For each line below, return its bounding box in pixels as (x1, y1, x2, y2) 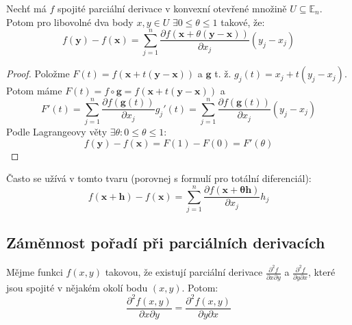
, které (307, 265, 336, 279)
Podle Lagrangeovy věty (6, 125, 108, 139)
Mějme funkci (6, 265, 63, 279)
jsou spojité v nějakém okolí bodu (6, 280, 148, 294)
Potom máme (6, 83, 62, 98)
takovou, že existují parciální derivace (105, 265, 263, 279)
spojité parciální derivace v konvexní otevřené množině (57, 1, 287, 15)
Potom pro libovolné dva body (6, 14, 134, 29)
